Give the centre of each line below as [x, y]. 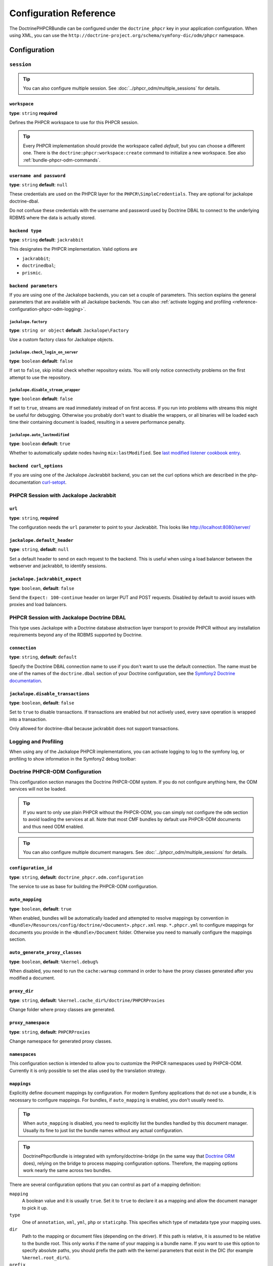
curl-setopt [54, 482]
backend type [26, 231]
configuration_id [31, 868]
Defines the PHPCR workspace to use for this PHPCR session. [74, 123]
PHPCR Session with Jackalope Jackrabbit [63, 495]
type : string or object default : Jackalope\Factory [69, 330]
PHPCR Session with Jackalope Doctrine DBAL [68, 618]
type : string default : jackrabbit [47, 240]
